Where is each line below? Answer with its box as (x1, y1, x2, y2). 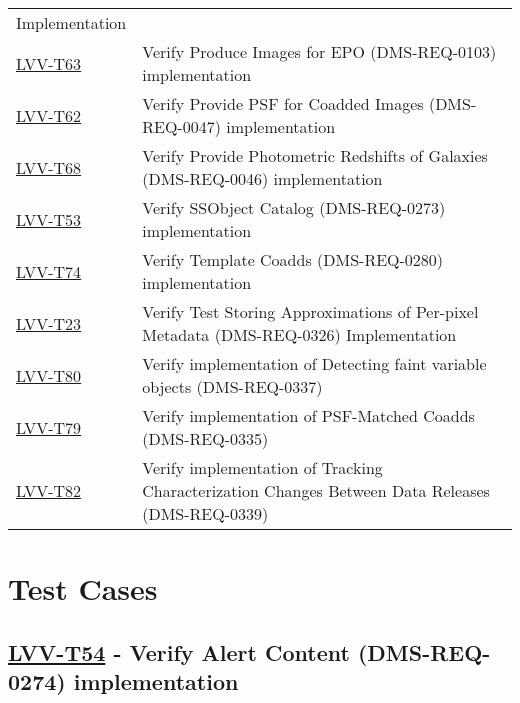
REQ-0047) (142, 115, 221, 138)
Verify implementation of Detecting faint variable (142, 352, 487, 375)
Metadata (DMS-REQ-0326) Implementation (142, 323, 457, 346)
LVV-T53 (16, 207, 82, 231)
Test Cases (8, 568, 158, 609)
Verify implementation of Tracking (142, 456, 383, 479)
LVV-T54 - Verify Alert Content (8, 636, 350, 667)
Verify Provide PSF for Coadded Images (142, 92, 424, 115)
